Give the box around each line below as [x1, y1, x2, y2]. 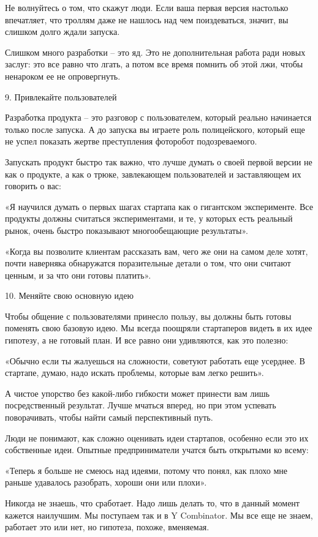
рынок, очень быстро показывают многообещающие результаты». [5, 223, 248, 236]
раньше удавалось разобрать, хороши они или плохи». [5, 476, 207, 489]
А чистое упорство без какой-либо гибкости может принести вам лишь [5, 386, 270, 399]
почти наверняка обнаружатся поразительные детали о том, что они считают [5, 257, 291, 269]
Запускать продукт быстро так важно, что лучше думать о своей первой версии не [5, 155, 312, 168]
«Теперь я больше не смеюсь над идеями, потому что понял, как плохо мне [5, 464, 288, 476]
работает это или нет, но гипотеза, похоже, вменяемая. [5, 520, 210, 533]
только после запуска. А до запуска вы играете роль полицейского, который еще [5, 122, 305, 135]
